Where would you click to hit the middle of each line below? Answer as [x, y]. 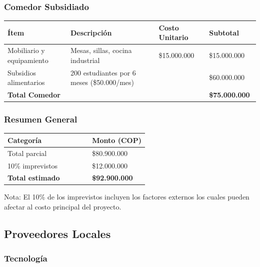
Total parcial [27, 153]
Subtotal [224, 32]
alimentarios [26, 82]
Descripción [91, 32]
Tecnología [26, 258]
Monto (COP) [117, 140]
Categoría [25, 140]
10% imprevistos [33, 165]
